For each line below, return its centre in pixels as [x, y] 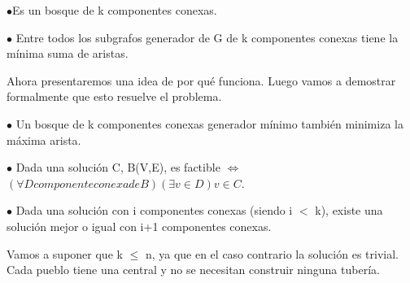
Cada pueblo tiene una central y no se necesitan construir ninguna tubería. [193, 270]
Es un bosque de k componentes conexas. [115, 10]
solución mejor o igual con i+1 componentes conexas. [139, 226]
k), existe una [349, 210]
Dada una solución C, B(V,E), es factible [118, 167]
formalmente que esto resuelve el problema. [114, 96]
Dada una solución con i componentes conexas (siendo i [154, 210]
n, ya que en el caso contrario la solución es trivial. [272, 253]
